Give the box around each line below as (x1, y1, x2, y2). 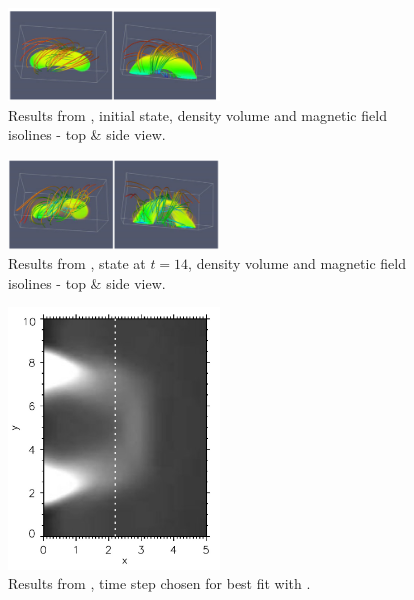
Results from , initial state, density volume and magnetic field (8, 104, 387, 125)
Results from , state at (8, 253, 146, 274)
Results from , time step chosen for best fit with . (8, 573, 311, 594)
